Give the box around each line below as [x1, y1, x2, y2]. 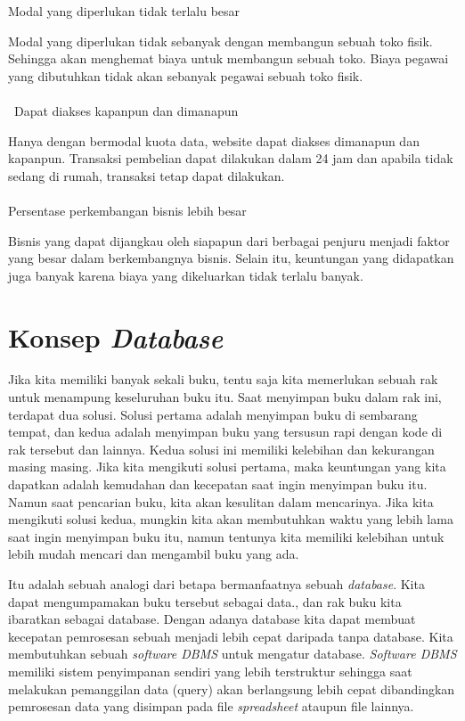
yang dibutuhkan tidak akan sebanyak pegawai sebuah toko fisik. [8, 66, 363, 85]
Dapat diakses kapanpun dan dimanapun [13, 101, 239, 119]
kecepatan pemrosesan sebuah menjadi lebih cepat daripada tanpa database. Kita [8, 627, 453, 645]
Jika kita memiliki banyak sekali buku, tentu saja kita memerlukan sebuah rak [8, 370, 438, 389]
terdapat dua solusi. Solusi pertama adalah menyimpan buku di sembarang [8, 405, 418, 423]
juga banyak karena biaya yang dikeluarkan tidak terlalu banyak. [8, 266, 363, 284]
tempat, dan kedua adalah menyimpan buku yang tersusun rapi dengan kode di [8, 422, 443, 441]
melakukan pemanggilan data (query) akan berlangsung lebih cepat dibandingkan [8, 679, 455, 698]
